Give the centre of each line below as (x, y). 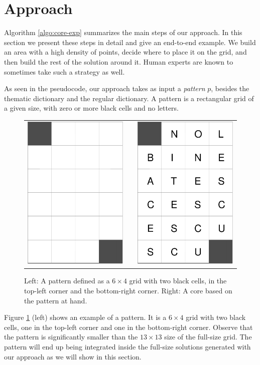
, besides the (230, 88)
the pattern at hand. (56, 300)
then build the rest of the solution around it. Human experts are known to (119, 61)
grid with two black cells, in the (178, 281)
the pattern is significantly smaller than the (71, 337)
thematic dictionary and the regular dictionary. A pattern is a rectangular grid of (129, 98)
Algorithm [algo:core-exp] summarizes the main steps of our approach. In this (123, 32)
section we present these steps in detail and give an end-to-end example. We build (130, 42)
